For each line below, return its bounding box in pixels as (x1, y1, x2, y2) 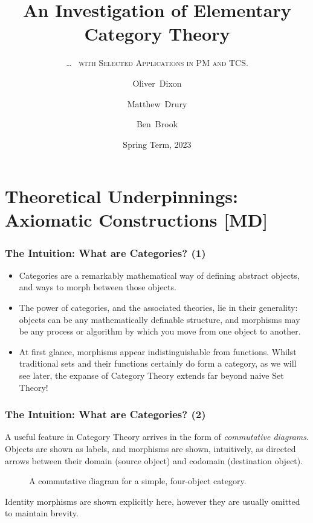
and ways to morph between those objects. (19, 281, 176, 293)
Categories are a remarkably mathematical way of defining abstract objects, (19, 268, 300, 281)
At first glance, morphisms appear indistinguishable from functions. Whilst (19, 345, 297, 358)
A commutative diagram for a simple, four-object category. (29, 475, 247, 487)
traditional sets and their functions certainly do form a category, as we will (19, 357, 297, 370)
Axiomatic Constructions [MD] (5, 207, 268, 232)
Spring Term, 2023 (123, 138, 192, 150)
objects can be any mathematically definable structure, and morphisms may (19, 313, 300, 325)
